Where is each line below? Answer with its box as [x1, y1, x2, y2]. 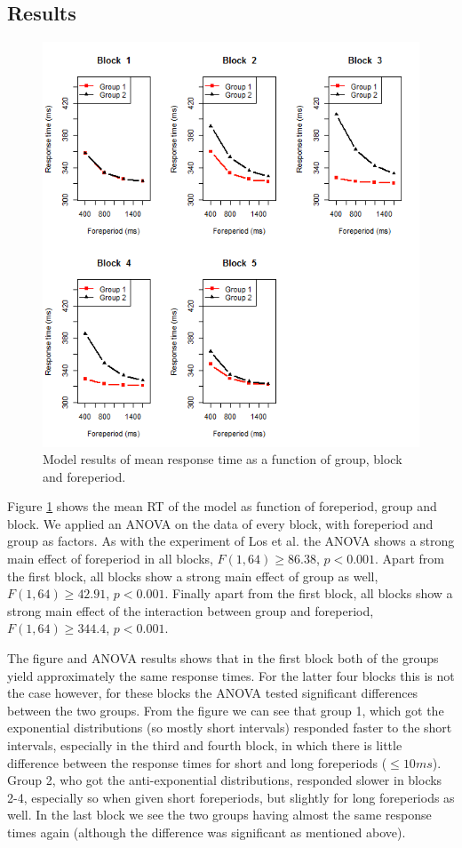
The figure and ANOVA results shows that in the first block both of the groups [7, 649, 439, 668]
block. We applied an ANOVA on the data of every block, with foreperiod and [7, 514, 434, 532]
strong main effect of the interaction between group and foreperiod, [7, 601, 374, 620]
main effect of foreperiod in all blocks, [7, 549, 213, 568]
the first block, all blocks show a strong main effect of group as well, [7, 566, 378, 585]
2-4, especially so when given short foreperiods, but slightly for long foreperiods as [7, 788, 455, 806]
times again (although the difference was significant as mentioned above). [7, 822, 406, 841]
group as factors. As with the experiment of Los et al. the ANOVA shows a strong [7, 532, 455, 550]
